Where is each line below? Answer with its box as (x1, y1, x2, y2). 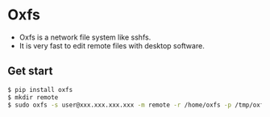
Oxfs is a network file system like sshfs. (19, 32, 152, 42)
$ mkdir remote (7, 93, 59, 102)
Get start (7, 65, 53, 78)
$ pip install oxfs (7, 86, 73, 94)
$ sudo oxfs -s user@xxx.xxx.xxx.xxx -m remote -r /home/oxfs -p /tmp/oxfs (7, 101, 268, 109)
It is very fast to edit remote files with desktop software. (19, 40, 205, 50)
